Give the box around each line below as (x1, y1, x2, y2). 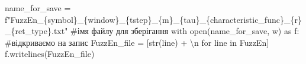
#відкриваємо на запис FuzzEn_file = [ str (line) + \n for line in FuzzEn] (5, 36, 269, 48)
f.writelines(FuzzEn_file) (5, 48, 95, 60)
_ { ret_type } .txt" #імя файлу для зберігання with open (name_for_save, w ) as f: (5, 25, 299, 37)
